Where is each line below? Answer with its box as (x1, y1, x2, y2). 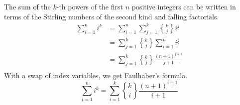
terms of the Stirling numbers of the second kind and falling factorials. (4, 11, 219, 21)
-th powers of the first (56, 1, 123, 11)
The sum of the (4, 1, 51, 11)
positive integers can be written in (131, 1, 236, 11)
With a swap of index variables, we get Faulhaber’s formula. (4, 70, 188, 80)
